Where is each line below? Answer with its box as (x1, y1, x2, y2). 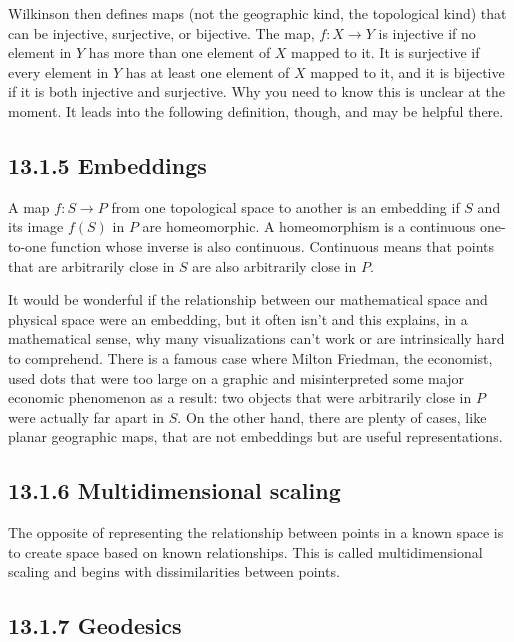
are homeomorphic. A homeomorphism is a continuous (142, 216, 476, 237)
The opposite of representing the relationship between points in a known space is (8, 522, 504, 543)
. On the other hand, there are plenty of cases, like (177, 406, 487, 427)
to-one (8, 235, 47, 256)
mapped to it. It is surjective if (291, 42, 480, 63)
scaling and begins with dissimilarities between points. (8, 561, 340, 582)
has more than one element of (88, 42, 271, 63)
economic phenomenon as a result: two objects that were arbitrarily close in (8, 387, 472, 408)
